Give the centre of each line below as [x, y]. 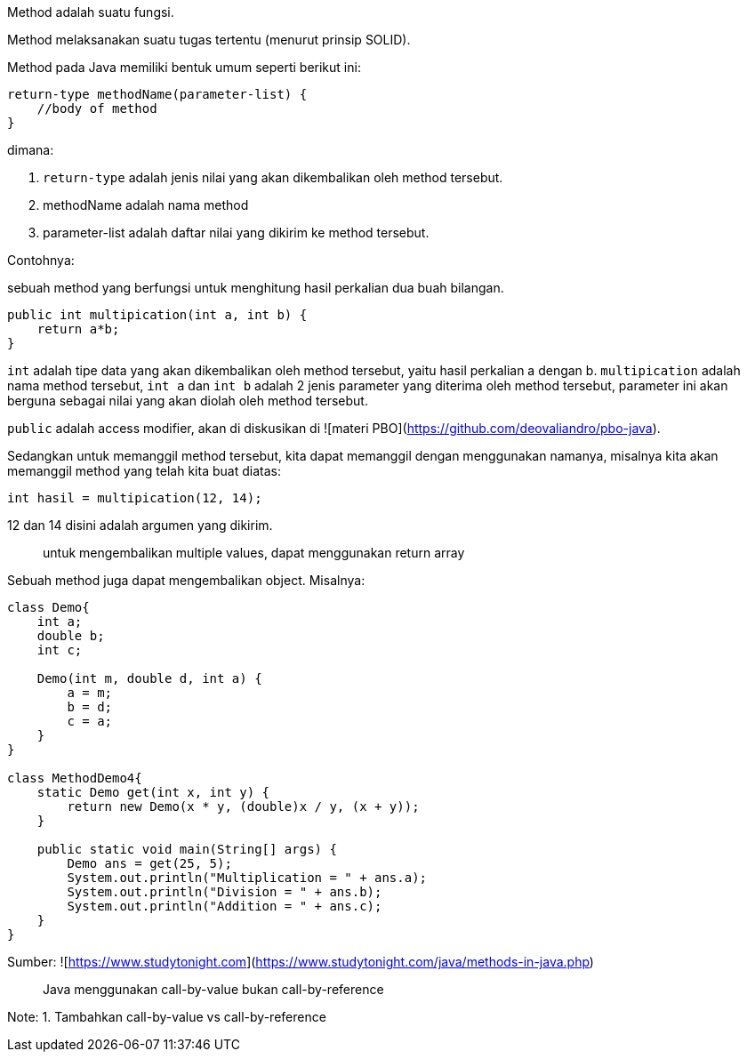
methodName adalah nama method [146, 205]
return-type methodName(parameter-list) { [157, 94]
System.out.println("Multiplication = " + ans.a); [247, 878]
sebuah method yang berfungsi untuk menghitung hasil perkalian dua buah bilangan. [256, 288]
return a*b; [78, 329]
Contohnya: [41, 260]
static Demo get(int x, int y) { [153, 792]
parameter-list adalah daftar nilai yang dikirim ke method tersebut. [236, 233]
